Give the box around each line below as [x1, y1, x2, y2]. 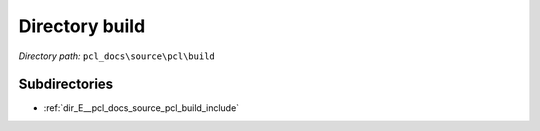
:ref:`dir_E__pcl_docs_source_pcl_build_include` [43, 102, 240, 114]
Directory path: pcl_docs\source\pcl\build [18, 50, 215, 62]
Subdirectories [18, 76, 114, 93]
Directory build [18, 15, 146, 37]
